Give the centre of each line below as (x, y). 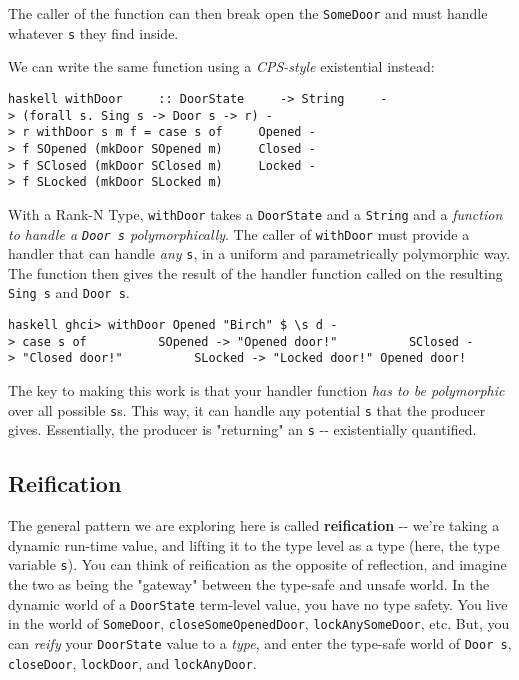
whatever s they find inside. (93, 32)
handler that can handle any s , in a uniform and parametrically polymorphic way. (259, 253)
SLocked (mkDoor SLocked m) (129, 182)
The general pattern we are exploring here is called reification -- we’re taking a (254, 525)
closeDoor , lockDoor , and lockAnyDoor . (132, 662)
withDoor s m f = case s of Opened (169, 132)
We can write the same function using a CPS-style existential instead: (221, 66)
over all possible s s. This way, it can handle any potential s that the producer (247, 409)
